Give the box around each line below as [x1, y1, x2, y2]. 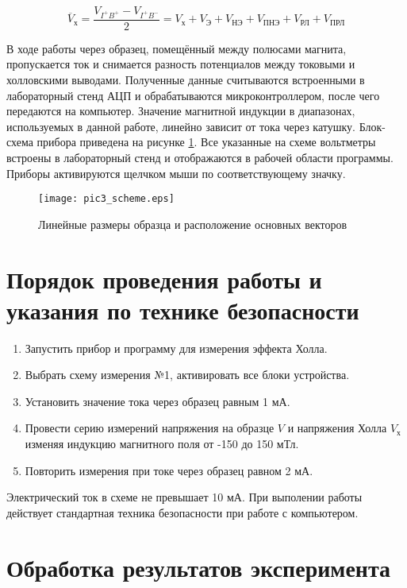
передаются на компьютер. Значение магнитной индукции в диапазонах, [6, 103, 355, 119]
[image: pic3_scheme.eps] [38, 193, 175, 205]
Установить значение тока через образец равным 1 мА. [25, 393, 290, 409]
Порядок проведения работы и [6, 262, 322, 295]
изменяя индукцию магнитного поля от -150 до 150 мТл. [25, 435, 299, 452]
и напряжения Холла [287, 420, 387, 436]
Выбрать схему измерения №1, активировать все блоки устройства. [25, 366, 350, 383]
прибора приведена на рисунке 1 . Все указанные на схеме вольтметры [36, 133, 376, 150]
